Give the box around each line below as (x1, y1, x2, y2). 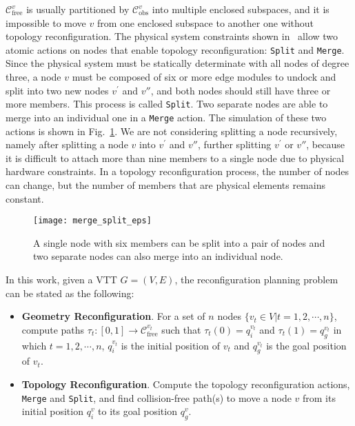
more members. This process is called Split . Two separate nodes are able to (6, 97, 328, 111)
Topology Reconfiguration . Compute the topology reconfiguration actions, (21, 376, 350, 391)
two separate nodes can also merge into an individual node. (33, 249, 283, 263)
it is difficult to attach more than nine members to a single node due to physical (6, 150, 345, 165)
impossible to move (6, 15, 86, 30)
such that (161, 322, 201, 336)
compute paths (21, 322, 85, 336)
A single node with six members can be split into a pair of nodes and (33, 235, 325, 250)
